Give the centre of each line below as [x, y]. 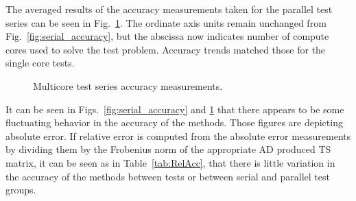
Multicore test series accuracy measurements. [128, 85]
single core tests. [40, 63]
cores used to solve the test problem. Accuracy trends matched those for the [166, 49]
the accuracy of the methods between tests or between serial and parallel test [168, 176]
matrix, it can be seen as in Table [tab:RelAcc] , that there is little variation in [170, 162]
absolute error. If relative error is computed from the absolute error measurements [178, 135]
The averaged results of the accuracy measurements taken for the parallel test [169, 9]
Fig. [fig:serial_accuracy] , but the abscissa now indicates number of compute [167, 36]
